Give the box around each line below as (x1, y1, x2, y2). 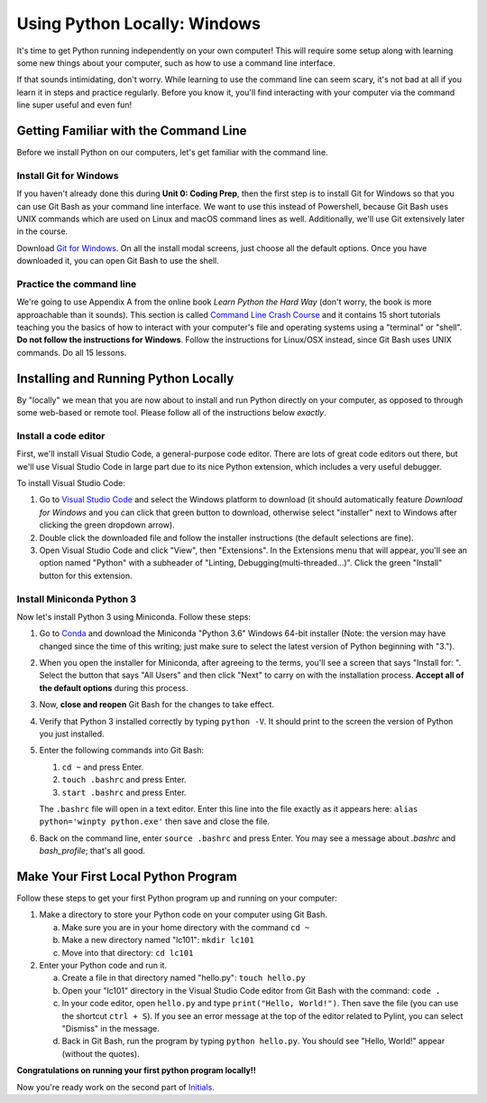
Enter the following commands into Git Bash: (39, 745, 205, 756)
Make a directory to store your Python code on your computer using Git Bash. (39, 909, 328, 921)
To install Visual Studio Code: (16, 478, 125, 489)
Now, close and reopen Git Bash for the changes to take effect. (39, 699, 275, 710)
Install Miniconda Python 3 (16, 593, 137, 605)
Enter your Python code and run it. (39, 960, 167, 971)
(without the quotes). (61, 1048, 140, 1059)
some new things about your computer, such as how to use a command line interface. (16, 57, 335, 68)
